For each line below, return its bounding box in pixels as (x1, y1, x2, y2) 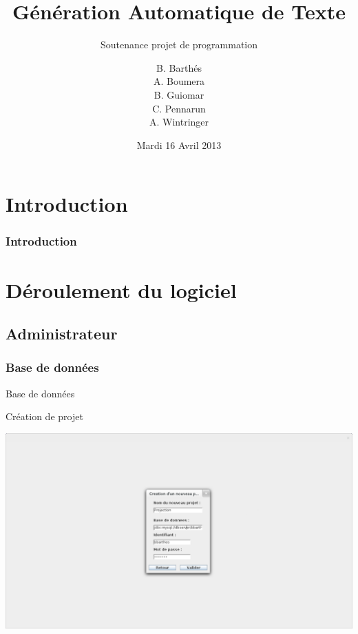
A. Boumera (153, 74, 205, 88)
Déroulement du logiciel (6, 275, 237, 304)
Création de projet (6, 409, 83, 424)
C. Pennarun (152, 101, 206, 115)
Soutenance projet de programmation (100, 37, 258, 52)
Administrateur (6, 323, 118, 344)
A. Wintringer (149, 115, 209, 129)
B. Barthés (156, 60, 202, 75)
